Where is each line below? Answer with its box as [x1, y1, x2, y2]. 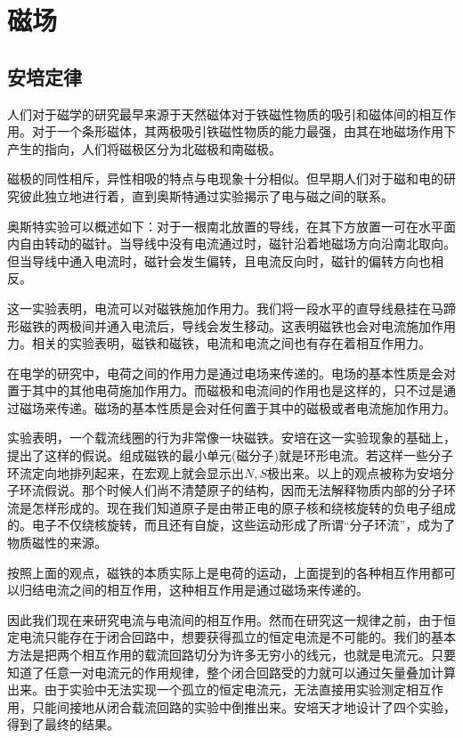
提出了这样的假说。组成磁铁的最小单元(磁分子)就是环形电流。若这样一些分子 [7, 446, 453, 465]
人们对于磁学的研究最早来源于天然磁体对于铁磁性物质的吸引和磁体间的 [7, 104, 418, 123]
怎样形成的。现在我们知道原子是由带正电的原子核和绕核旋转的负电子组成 [31, 498, 456, 516]
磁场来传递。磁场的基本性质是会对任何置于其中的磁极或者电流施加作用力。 [19, 398, 456, 417]
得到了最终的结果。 [7, 715, 119, 734]
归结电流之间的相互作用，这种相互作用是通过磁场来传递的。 [19, 580, 369, 599]
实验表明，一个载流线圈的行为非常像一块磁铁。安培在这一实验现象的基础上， [7, 428, 456, 447]
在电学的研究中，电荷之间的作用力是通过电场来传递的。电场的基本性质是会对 [7, 363, 456, 382]
